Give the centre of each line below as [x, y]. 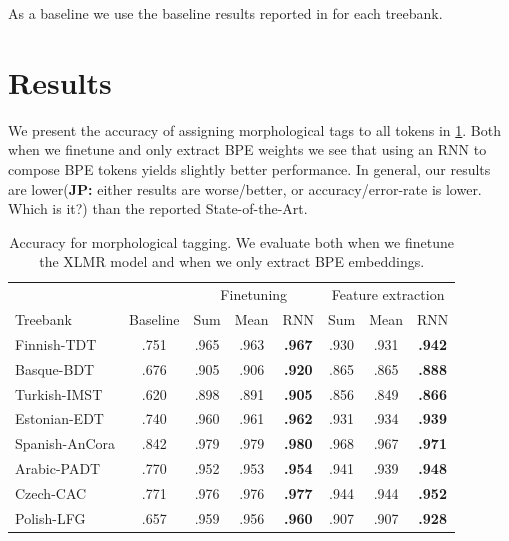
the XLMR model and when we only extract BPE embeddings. [232, 261]
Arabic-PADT [58, 468]
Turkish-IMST [59, 393]
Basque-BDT [55, 368]
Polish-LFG [50, 517]
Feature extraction [388, 294]
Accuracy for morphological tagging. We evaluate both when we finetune [231, 241]
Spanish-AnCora [65, 443]
